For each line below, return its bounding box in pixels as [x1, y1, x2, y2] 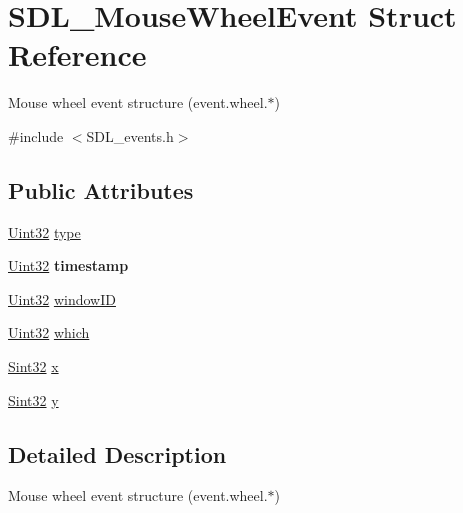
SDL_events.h [86, 125, 174, 146]
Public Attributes [8, 174, 194, 205]
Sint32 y [8, 389, 59, 410]
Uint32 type [8, 221, 81, 242]
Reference [8, 34, 147, 75]
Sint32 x [8, 356, 59, 377]
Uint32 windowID [8, 288, 116, 309]
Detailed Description [8, 438, 227, 469]
